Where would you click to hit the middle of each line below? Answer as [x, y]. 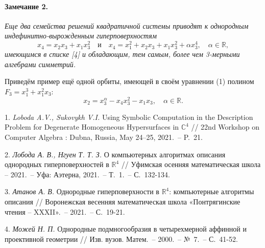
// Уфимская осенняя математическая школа [191, 164]
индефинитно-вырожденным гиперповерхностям [81, 36]
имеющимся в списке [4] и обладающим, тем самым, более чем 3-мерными [122, 54]
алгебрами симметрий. [40, 64]
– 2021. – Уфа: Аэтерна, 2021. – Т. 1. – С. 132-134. [88, 174]
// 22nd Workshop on [225, 127]
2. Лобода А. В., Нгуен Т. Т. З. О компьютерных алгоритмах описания [115, 154]
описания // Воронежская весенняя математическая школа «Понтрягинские [123, 201]
